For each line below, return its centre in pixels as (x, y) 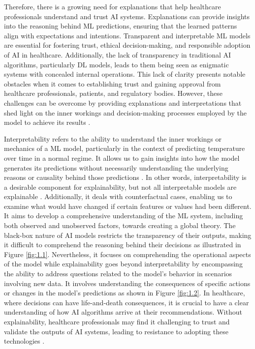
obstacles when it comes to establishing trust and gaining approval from (112, 83)
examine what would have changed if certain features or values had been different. (128, 206)
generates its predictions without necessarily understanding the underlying (116, 167)
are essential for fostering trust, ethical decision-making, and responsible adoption (127, 45)
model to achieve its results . (47, 122)
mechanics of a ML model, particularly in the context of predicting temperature (125, 148)
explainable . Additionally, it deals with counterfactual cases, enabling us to (118, 196)
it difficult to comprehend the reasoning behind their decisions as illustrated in (123, 245)
